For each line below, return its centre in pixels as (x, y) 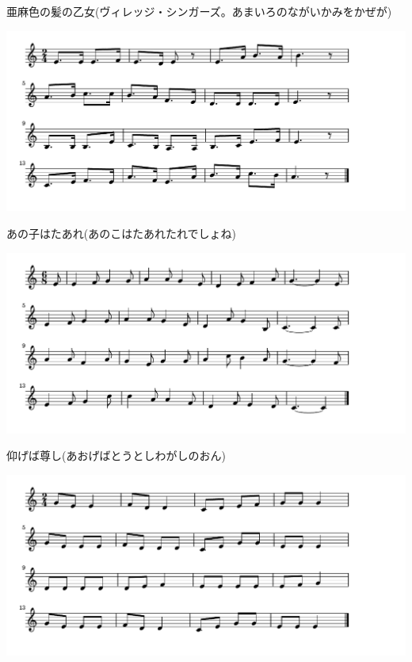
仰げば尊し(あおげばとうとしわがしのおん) (116, 455)
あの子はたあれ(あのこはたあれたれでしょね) (121, 233)
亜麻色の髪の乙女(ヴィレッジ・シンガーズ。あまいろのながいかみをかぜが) (199, 11)
